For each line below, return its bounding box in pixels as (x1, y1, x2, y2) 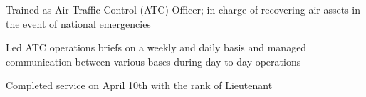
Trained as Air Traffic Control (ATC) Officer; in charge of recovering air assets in (6, 2, 361, 16)
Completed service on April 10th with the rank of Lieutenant (6, 78, 273, 93)
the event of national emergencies (6, 16, 151, 31)
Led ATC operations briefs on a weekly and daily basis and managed (6, 40, 307, 55)
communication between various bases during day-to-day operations (6, 53, 301, 68)
